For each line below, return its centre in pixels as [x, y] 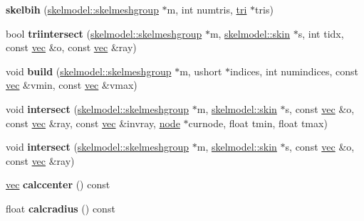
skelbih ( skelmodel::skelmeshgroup [82, 9]
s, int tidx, [321, 33]
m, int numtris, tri [207, 9]
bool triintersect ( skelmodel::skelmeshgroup [104, 33]
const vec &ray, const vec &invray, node [93, 123]
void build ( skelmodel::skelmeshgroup [89, 71]
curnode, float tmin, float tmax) [258, 123]
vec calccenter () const [58, 184]
